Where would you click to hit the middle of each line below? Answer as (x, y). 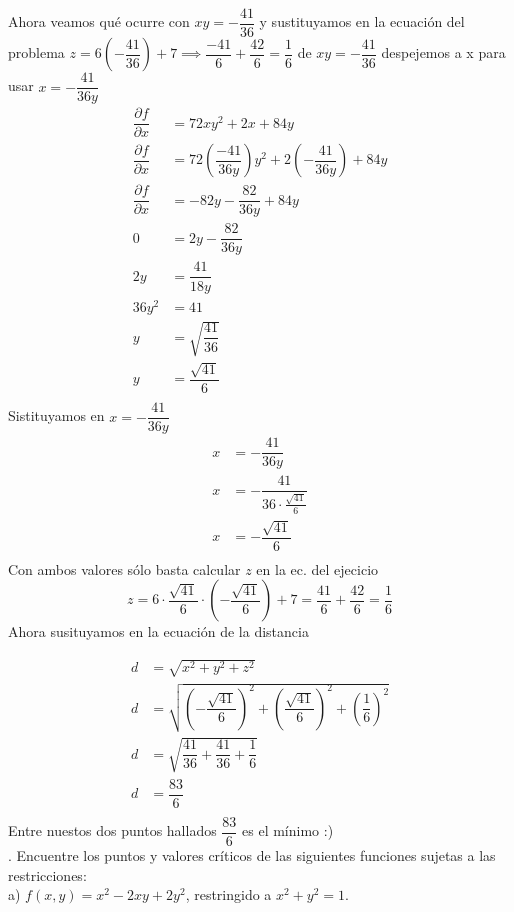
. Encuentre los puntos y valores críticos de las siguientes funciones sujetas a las (252, 855)
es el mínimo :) (288, 830)
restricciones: (47, 874)
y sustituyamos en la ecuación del (362, 21)
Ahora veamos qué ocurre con (99, 21)
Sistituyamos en (56, 415)
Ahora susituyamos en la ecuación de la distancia (158, 631)
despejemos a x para (443, 52)
